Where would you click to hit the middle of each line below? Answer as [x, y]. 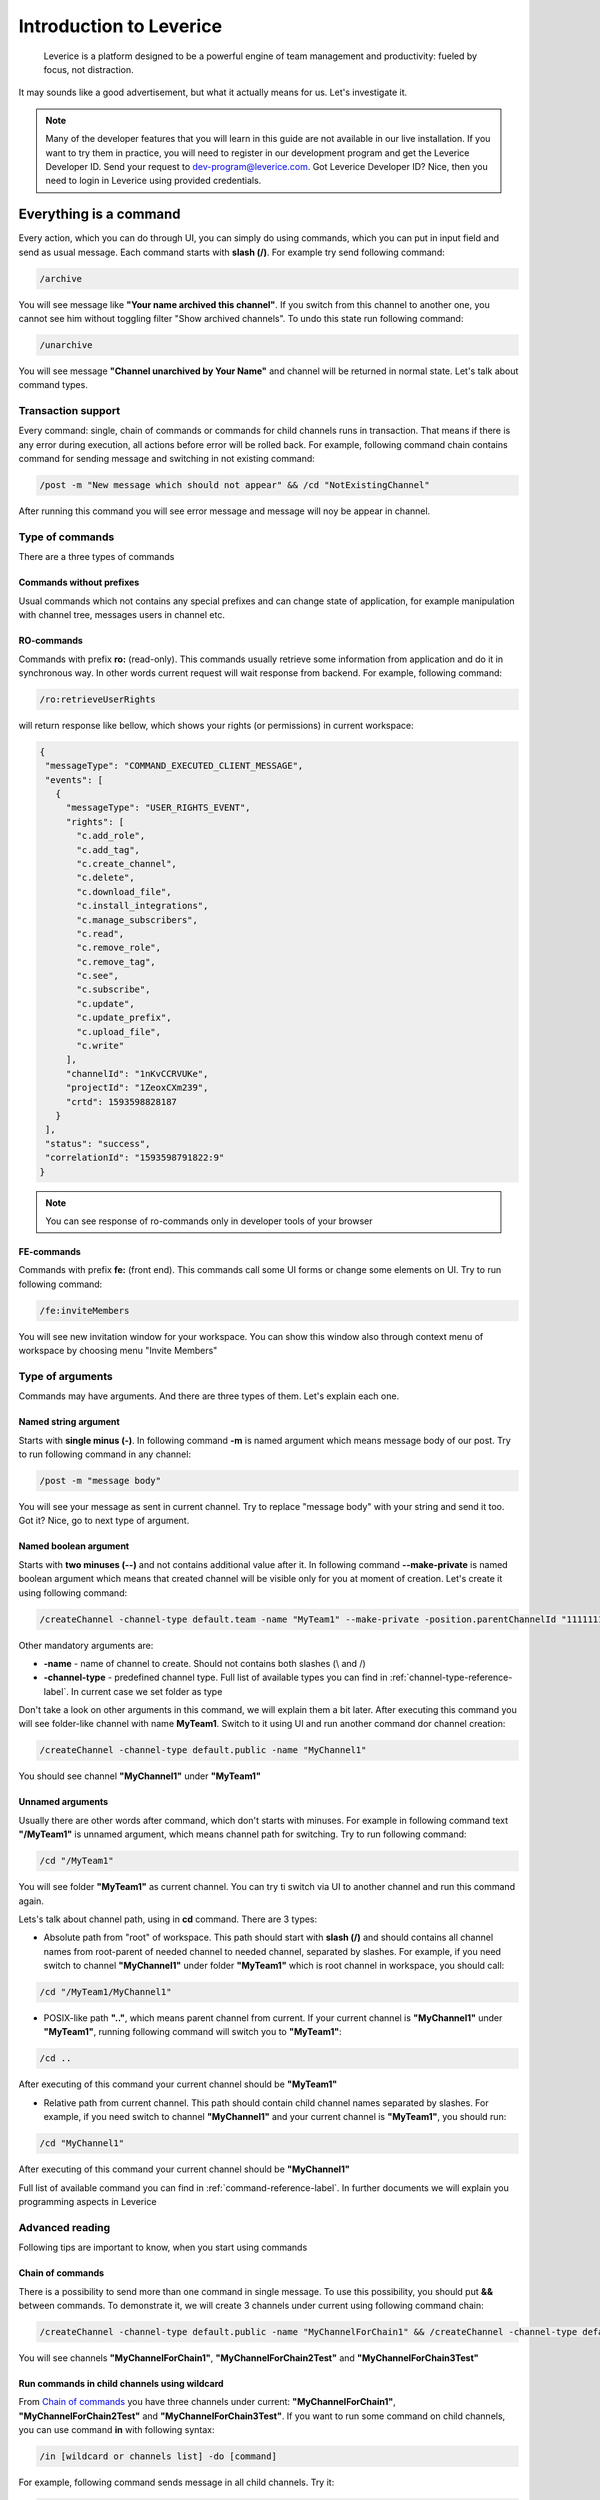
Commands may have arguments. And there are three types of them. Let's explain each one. [209, 1396]
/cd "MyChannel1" [82, 2143]
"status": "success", [98, 1143]
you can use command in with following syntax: [116, 2430]
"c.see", [98, 976]
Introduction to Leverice [120, 26]
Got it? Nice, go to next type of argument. [104, 1521]
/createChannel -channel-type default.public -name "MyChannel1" [203, 1750]
